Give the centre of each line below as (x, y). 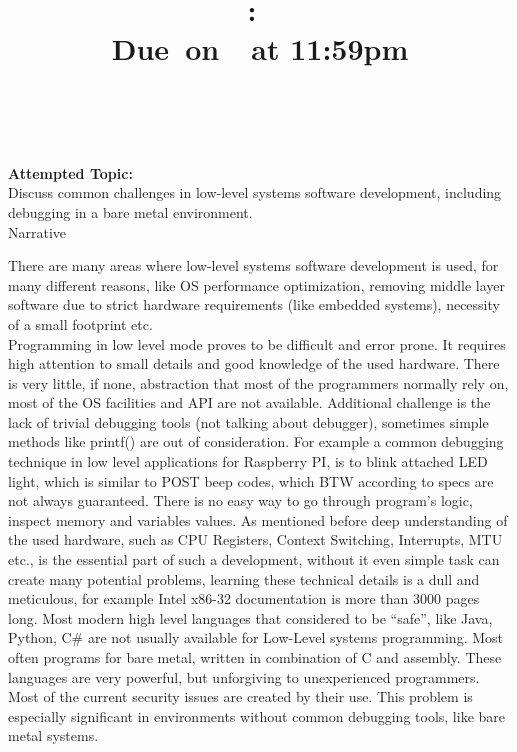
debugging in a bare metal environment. (130, 211)
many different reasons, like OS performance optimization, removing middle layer (256, 284)
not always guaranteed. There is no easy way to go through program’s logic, (240, 500)
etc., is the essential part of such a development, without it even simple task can (254, 559)
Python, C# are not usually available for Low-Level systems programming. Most (255, 637)
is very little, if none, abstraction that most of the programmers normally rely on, (258, 382)
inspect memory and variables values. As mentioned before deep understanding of (258, 519)
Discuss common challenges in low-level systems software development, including (255, 192)
